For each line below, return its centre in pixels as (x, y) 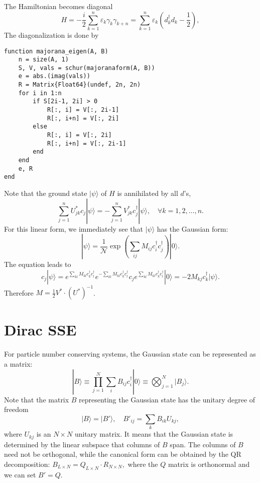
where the (143, 464)
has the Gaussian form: (192, 228)
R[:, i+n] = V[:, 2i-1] (87, 143)
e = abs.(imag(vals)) (54, 76)
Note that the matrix (37, 399)
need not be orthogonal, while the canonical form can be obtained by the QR (123, 454)
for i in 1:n (40, 93)
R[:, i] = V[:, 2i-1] (83, 110)
